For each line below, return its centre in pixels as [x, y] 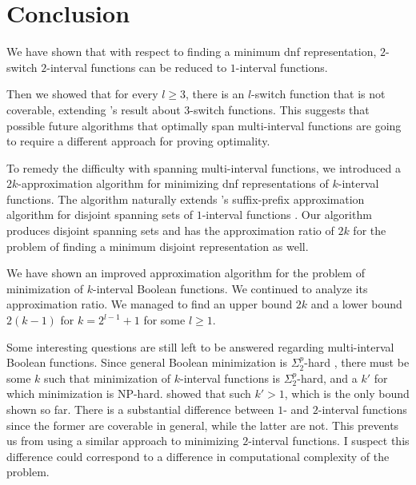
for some [164, 320]
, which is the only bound [347, 394]
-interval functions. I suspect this [329, 441]
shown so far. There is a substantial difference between [140, 409]
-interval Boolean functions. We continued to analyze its [230, 288]
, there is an [215, 94]
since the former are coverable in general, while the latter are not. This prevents [203, 425]
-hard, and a [327, 378]
